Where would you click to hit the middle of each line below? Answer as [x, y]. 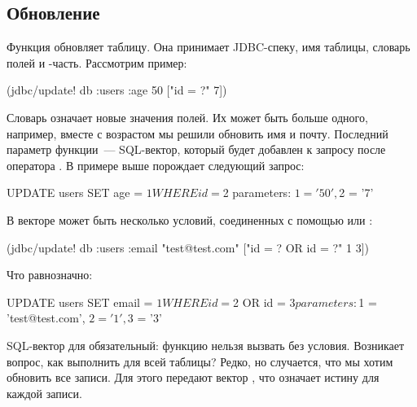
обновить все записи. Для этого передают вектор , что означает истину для [193, 377]
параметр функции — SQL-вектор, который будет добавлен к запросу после [196, 149]
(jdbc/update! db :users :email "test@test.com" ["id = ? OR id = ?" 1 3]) [188, 247]
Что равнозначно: [50, 275]
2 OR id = [259, 302]
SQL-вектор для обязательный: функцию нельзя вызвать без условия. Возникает [206, 345]
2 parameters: [257, 193]
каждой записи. [44, 393]
